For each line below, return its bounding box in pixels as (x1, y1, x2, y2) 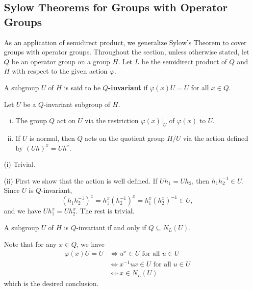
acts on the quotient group (85, 132, 165, 143)
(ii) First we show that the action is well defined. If (4, 175, 158, 185)
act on (57, 115, 76, 126)
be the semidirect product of (141, 56, 227, 66)
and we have (4, 206, 41, 216)
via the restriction (85, 115, 139, 126)
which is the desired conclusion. (4, 278, 99, 289)
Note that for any (4, 238, 57, 249)
